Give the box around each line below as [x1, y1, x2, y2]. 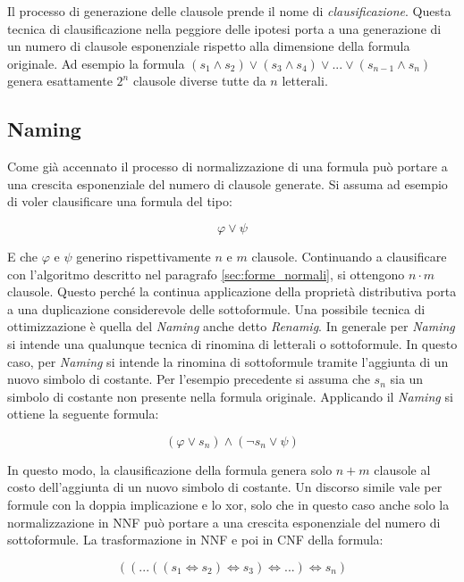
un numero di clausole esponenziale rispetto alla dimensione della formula [7, 37, 410, 55]
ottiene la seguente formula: [7, 404, 159, 423]
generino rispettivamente [76, 246, 211, 265]
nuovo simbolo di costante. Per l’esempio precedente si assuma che [7, 370, 370, 388]
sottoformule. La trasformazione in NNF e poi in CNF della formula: [7, 530, 384, 549]
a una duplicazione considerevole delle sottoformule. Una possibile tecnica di [7, 299, 426, 318]
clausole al [374, 460, 431, 478]
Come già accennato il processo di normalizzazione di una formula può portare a [7, 157, 448, 176]
